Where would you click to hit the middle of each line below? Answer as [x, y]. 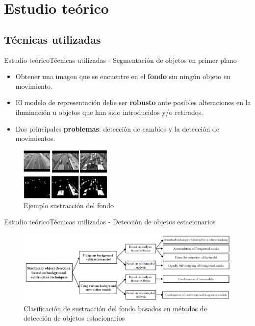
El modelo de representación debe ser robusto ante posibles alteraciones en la [133, 102]
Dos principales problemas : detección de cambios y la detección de [117, 128]
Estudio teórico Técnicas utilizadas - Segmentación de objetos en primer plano [120, 60]
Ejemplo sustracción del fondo [69, 205]
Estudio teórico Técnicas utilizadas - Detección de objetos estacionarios [110, 222]
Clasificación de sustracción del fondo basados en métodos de [115, 308]
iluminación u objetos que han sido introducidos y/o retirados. [109, 112]
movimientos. [35, 138]
